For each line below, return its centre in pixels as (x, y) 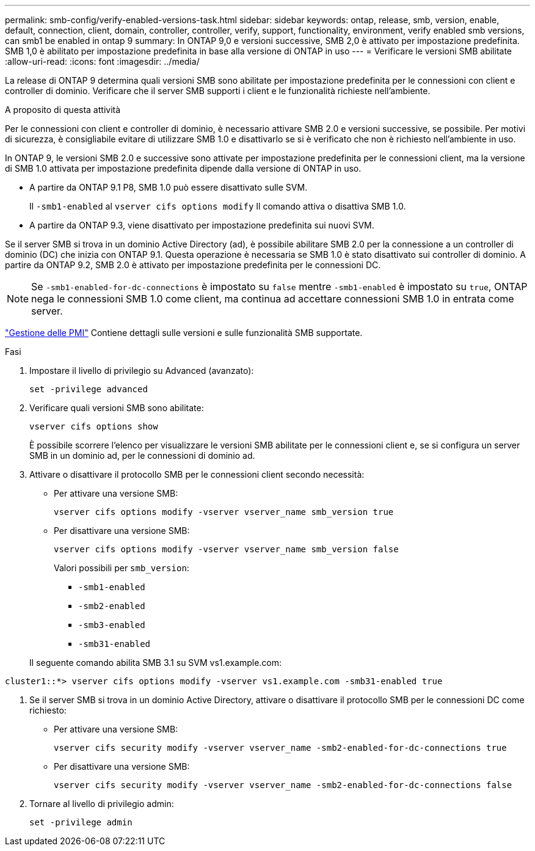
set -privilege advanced (89, 389)
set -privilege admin (81, 822)
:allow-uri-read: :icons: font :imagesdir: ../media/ (102, 61)
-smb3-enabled (112, 625)
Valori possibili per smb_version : (122, 568)
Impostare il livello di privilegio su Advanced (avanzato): (142, 371)
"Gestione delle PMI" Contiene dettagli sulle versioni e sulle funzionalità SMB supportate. (184, 333)
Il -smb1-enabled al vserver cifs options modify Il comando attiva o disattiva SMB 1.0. (218, 206)
